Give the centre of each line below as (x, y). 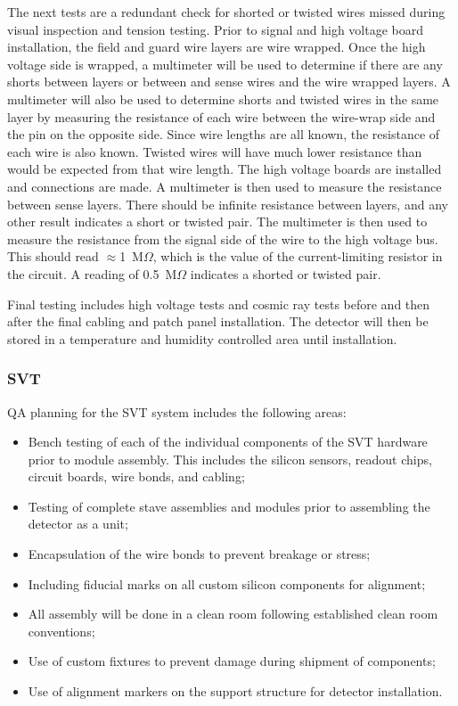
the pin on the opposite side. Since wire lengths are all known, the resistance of (224, 134)
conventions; (61, 631)
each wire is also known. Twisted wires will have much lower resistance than (215, 151)
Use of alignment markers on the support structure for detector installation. (235, 691)
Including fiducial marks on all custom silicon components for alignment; (227, 583)
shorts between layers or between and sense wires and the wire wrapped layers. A (229, 82)
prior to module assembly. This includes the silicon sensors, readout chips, (230, 459)
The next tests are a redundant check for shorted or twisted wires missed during (226, 12)
